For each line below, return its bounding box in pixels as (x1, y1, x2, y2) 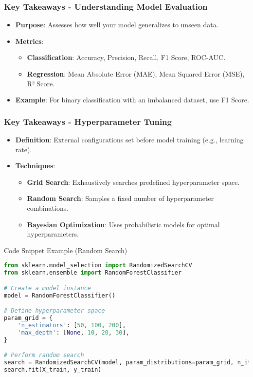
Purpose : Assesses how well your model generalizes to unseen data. (15, 20, 218, 30)
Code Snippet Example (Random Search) (4, 245, 127, 255)
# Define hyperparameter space (4, 307, 105, 315)
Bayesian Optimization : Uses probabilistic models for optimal (27, 219, 220, 229)
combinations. (27, 202, 69, 213)
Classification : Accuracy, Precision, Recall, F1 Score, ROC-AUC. (27, 52, 226, 62)
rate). (15, 144, 32, 154)
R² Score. (27, 78, 55, 88)
